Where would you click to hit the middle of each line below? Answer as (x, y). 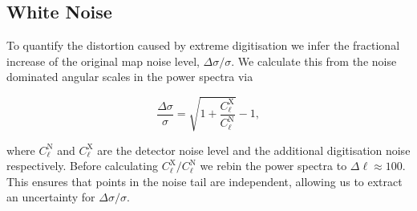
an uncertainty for (51, 197)
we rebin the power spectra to (273, 166)
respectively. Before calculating (82, 166)
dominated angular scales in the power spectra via (130, 77)
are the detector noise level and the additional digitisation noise (254, 150)
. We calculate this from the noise (314, 61)
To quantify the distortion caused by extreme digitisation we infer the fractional (203, 45)
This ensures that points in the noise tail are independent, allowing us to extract (204, 181)
